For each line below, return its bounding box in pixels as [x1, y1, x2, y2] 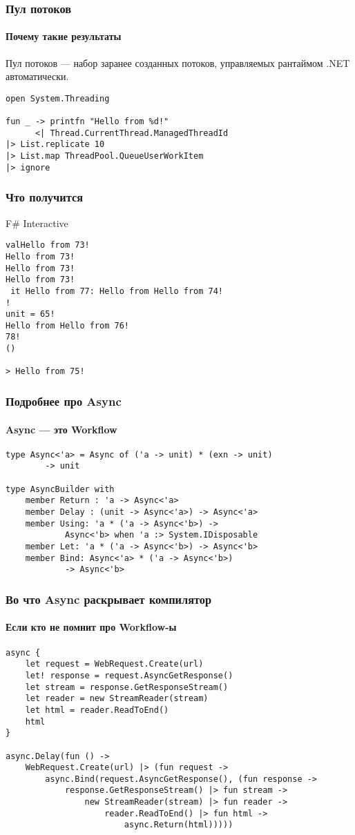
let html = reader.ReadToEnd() [25, 705, 169, 715]
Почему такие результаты [6, 29, 122, 43]
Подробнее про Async [6, 393, 122, 410]
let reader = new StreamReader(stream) [25, 694, 209, 704]
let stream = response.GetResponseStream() [25, 682, 229, 692]
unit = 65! [6, 309, 55, 320]
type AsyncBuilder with [6, 484, 115, 494]
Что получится [6, 188, 84, 206]
